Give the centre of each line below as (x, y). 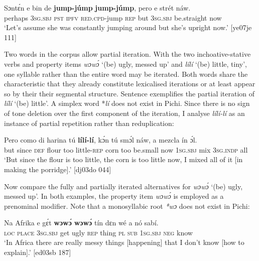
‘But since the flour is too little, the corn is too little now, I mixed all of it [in (123, 159)
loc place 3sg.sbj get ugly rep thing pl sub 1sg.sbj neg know (98, 232)
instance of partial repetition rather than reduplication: (89, 123)
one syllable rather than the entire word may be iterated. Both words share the (126, 74)
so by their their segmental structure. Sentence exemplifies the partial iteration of (129, 93)
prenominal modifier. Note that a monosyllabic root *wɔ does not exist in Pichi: (127, 206)
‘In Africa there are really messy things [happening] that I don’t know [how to (124, 242)
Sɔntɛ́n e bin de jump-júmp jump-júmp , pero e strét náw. (97, 8)
